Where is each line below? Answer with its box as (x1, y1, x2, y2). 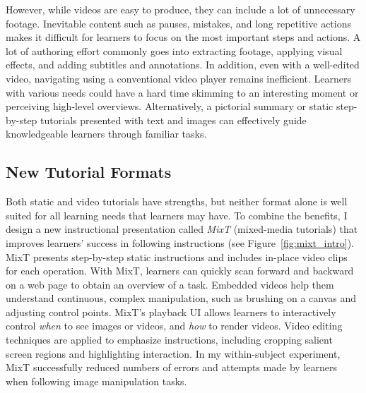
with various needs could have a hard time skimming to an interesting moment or (6, 85, 359, 99)
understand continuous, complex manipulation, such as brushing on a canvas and (6, 291, 357, 306)
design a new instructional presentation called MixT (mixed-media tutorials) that (6, 222, 358, 236)
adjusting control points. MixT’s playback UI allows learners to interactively (6, 304, 336, 319)
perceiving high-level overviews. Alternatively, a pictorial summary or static (6, 99, 333, 114)
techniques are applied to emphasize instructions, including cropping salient (6, 332, 333, 347)
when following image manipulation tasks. (6, 373, 187, 388)
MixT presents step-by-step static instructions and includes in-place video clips (6, 249, 348, 264)
